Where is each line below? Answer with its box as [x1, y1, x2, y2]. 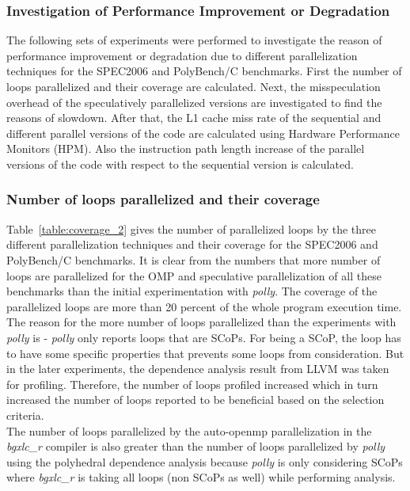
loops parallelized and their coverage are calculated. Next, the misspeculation [6, 78, 381, 94]
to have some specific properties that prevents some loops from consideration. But [6, 344, 404, 361]
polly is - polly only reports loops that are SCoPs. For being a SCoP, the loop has [6, 329, 401, 345]
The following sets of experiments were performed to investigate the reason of [6, 32, 382, 48]
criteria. [6, 406, 44, 423]
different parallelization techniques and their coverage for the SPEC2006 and [6, 236, 378, 253]
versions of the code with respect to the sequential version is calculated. [6, 155, 354, 172]
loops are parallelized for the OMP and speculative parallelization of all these [6, 267, 382, 284]
